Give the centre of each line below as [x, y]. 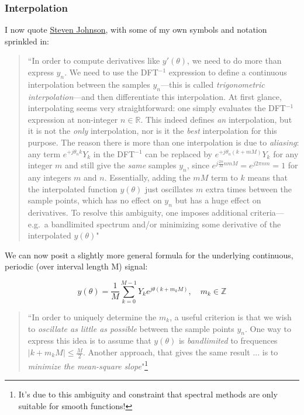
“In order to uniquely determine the [92, 317]
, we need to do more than [234, 60]
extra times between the [248, 189]
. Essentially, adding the [147, 177]
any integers [49, 177]
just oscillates [169, 189]
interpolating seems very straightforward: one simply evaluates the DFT [157, 108]
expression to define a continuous [228, 72]
